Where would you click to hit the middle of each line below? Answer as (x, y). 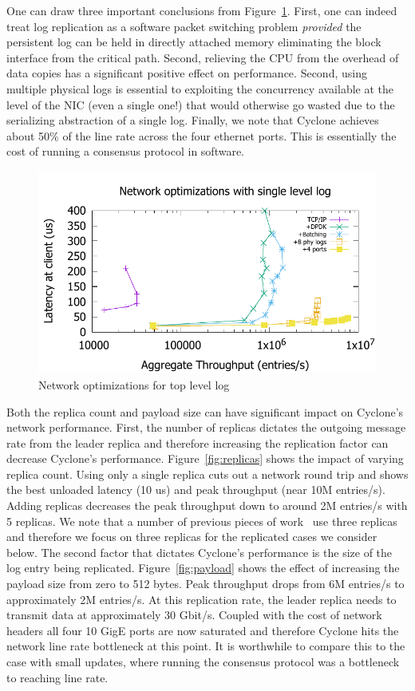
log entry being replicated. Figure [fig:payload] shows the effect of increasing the (203, 568)
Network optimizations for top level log (134, 384)
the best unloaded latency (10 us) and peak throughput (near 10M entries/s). (196, 490)
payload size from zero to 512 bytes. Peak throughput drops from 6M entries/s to (206, 584)
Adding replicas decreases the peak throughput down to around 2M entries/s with (207, 505)
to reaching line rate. (57, 677)
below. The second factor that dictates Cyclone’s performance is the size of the (200, 552)
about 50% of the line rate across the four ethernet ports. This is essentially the (202, 135)
